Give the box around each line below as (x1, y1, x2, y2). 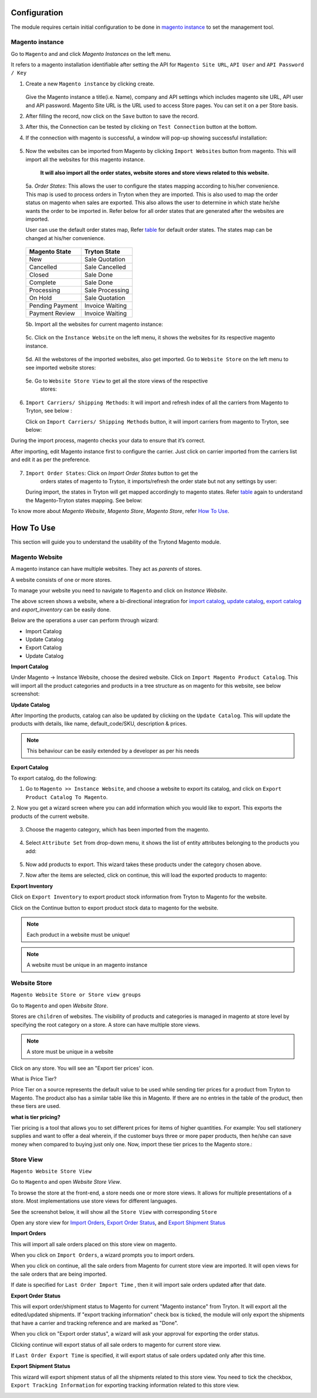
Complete (29, 278, 56, 287)
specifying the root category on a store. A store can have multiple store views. (11, 1021, 201, 1028)
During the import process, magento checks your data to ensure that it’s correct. (11, 437, 205, 444)
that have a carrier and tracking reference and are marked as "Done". (11, 1319, 178, 1326)
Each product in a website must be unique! (26, 931, 130, 938)
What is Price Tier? (11, 1076, 57, 1083)
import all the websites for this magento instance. (25, 156, 145, 163)
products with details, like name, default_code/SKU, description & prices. (11, 720, 187, 727)
